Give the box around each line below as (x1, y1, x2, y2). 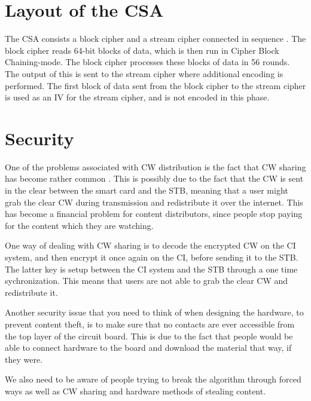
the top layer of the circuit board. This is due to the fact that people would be (5, 329, 293, 342)
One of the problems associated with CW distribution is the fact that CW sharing (5, 160, 306, 173)
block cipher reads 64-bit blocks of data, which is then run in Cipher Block (5, 44, 279, 56)
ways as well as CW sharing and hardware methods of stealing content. (5, 384, 266, 397)
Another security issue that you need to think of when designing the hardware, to (5, 306, 304, 319)
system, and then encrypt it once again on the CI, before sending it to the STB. (5, 250, 298, 263)
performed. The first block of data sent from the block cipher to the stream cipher (5, 79, 306, 91)
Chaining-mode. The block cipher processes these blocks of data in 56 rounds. (5, 56, 290, 68)
